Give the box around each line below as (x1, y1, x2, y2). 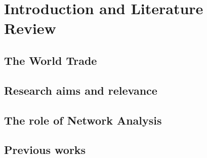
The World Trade (4, 52, 97, 68)
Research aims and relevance (4, 82, 157, 98)
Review (4, 18, 56, 38)
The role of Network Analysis (4, 112, 162, 128)
